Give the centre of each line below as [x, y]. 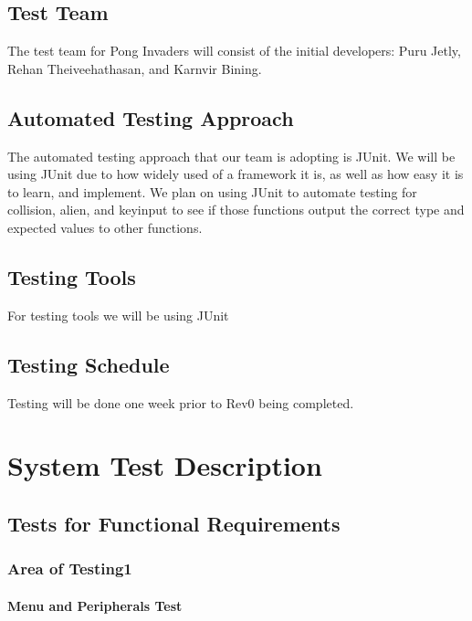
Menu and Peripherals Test [95, 605]
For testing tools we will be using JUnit [118, 315]
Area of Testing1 [70, 568]
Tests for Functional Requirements [174, 523]
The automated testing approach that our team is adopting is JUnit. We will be [231, 156]
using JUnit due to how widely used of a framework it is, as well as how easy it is [236, 174]
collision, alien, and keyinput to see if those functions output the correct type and [236, 210]
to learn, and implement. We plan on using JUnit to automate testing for [212, 191]
